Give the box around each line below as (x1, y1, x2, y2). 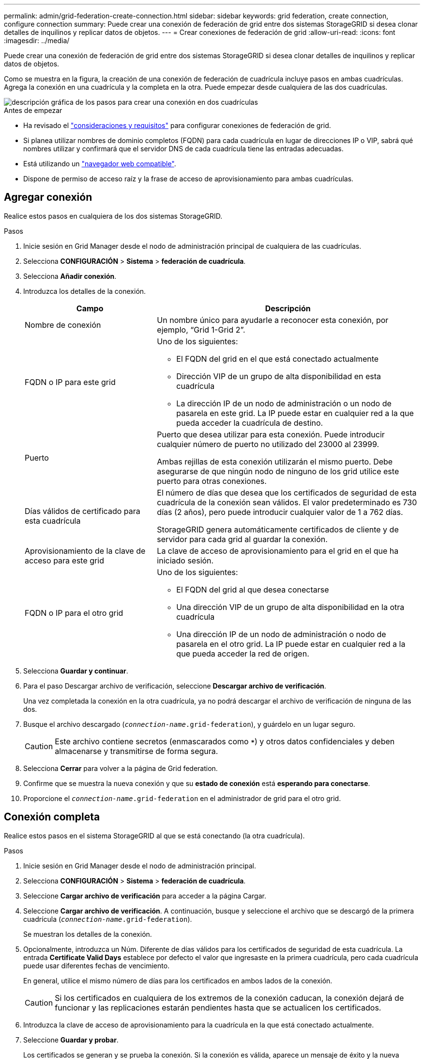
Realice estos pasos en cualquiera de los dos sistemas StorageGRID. (4, 211, 223, 220)
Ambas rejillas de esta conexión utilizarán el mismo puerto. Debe (157, 456, 393, 466)
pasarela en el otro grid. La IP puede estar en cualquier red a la (176, 639, 406, 649)
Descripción (265, 303, 311, 313)
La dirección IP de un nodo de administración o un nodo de (176, 398, 392, 408)
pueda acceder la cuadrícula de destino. (176, 417, 323, 428)
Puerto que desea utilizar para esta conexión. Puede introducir (157, 429, 385, 439)
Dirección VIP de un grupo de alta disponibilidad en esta (176, 371, 381, 381)
